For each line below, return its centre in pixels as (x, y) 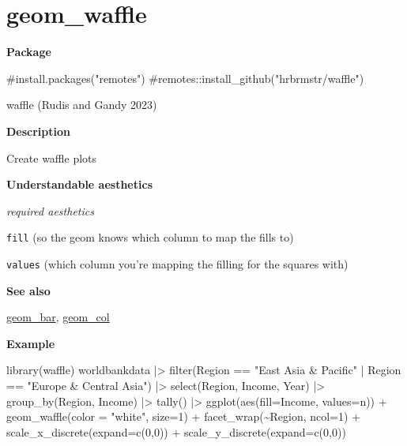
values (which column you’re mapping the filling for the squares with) (177, 263)
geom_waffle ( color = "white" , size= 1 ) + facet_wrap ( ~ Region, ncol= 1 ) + (184, 416)
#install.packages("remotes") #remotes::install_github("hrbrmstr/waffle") (185, 78)
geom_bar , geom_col (58, 317)
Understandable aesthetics (79, 184)
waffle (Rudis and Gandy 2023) (82, 105)
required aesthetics (50, 210)
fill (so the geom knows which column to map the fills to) (150, 237)
